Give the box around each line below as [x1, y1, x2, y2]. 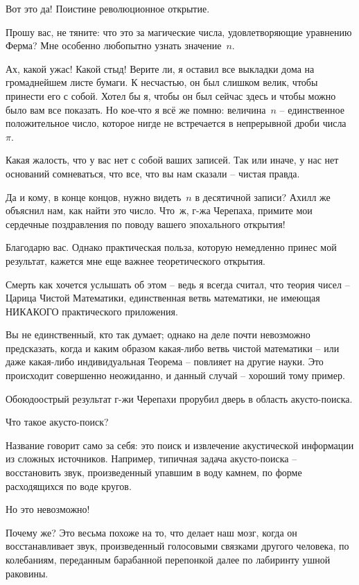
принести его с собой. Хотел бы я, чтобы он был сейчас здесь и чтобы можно [6, 88, 336, 103]
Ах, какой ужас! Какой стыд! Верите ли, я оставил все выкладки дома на [6, 61, 315, 76]
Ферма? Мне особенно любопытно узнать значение [6, 38, 222, 53]
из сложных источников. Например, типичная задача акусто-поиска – [6, 451, 297, 466]
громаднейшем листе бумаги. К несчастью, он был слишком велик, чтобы [6, 75, 318, 89]
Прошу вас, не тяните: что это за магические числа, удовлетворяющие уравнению [6, 24, 352, 39]
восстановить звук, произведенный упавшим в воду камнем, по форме [6, 465, 302, 480]
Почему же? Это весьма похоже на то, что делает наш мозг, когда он [6, 525, 297, 539]
